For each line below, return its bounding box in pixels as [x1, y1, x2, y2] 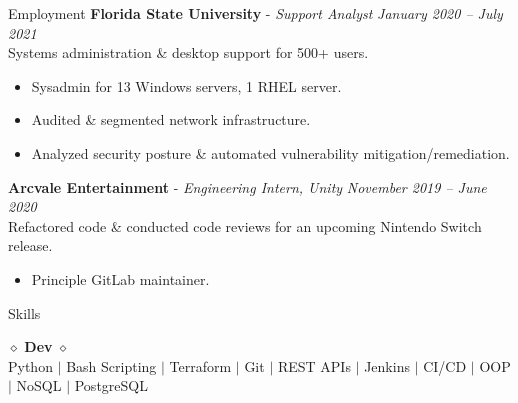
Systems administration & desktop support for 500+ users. [8, 42, 369, 63]
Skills [8, 302, 41, 323]
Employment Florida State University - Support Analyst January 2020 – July [8, 3, 503, 23]
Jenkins [364, 355, 410, 376]
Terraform [169, 355, 232, 376]
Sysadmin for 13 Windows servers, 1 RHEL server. [31, 75, 342, 96]
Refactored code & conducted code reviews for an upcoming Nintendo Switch [8, 215, 482, 236]
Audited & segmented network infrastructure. [31, 109, 311, 130]
